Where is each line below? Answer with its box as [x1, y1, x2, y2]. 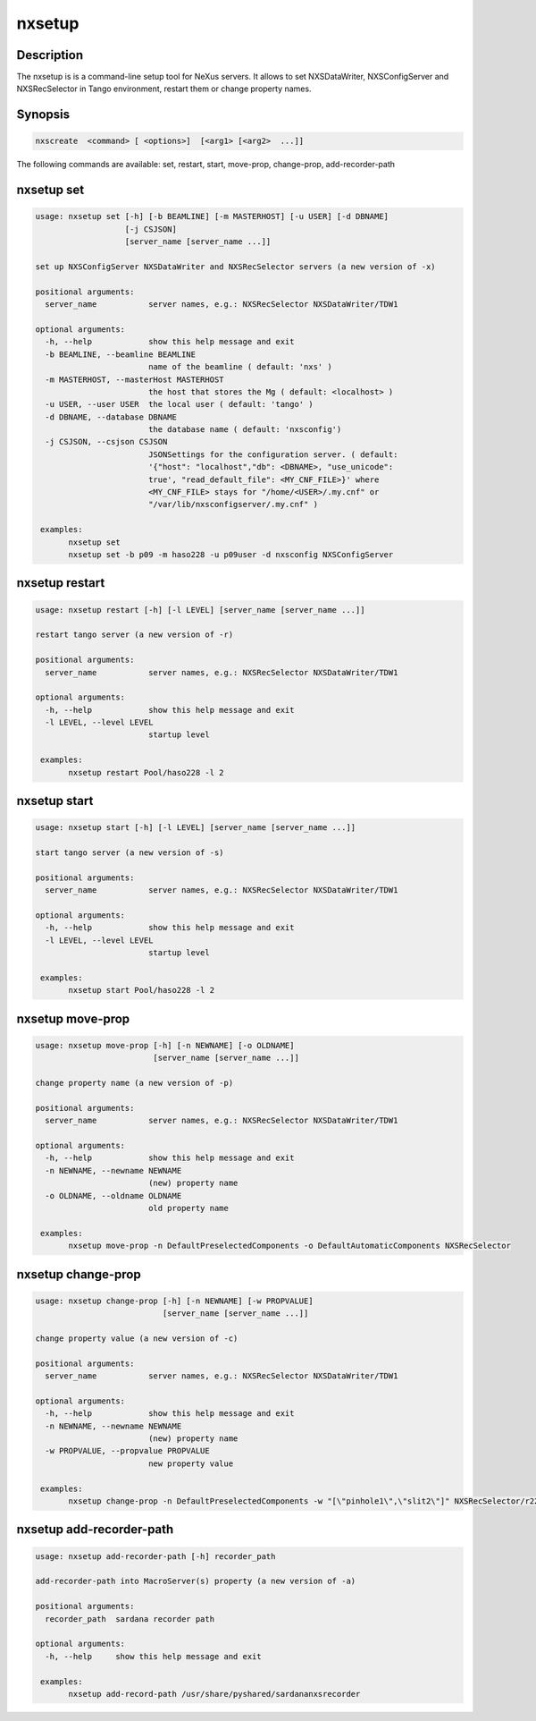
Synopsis [16, 107, 71, 123]
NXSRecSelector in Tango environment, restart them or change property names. [16, 83, 312, 94]
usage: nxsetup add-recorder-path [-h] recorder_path [35, 1551, 276, 1561]
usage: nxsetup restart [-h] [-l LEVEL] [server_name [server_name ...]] [35, 605, 365, 615]
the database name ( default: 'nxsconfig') [147, 425, 342, 435]
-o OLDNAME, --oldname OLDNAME [45, 1191, 182, 1200]
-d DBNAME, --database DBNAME [45, 411, 178, 422]
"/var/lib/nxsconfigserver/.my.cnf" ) [147, 499, 319, 510]
